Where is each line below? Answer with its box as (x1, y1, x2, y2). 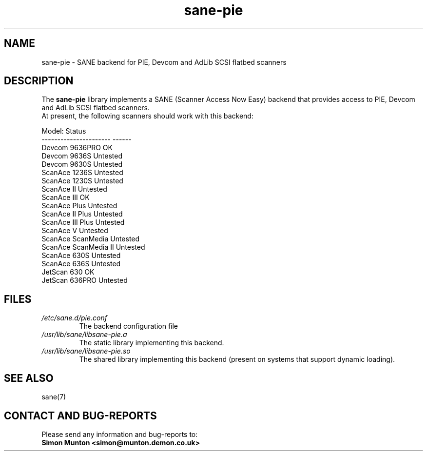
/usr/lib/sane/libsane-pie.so (41, 347, 131, 356)
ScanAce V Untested (41, 226, 108, 235)
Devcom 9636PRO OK (41, 143, 113, 152)
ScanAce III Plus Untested (41, 218, 125, 227)
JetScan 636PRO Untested (41, 276, 128, 285)
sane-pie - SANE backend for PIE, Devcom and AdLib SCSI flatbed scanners (41, 58, 287, 66)
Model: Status (41, 127, 86, 136)
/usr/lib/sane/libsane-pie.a (41, 330, 127, 339)
